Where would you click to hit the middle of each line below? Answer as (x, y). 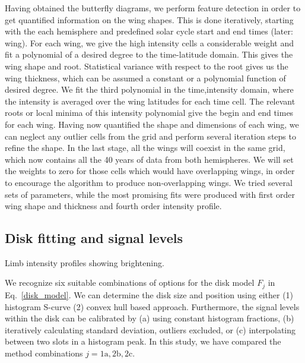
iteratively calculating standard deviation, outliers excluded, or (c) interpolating (150, 329)
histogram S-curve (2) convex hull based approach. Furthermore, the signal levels (152, 306)
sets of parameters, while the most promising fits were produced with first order (150, 194)
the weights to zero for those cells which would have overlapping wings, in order (150, 171)
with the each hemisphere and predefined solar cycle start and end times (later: (149, 31)
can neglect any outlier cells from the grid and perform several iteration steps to (150, 136)
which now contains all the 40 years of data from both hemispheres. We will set (149, 159)
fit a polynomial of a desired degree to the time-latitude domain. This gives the (149, 54)
